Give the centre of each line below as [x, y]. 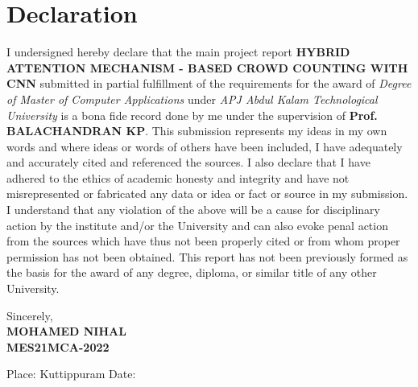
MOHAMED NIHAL [66, 331]
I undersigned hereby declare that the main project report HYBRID [178, 52]
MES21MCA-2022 [58, 346]
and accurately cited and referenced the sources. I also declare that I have [188, 162]
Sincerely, [30, 315]
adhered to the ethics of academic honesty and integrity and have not [178, 177]
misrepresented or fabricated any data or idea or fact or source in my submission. [207, 193]
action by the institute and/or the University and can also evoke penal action [197, 225]
